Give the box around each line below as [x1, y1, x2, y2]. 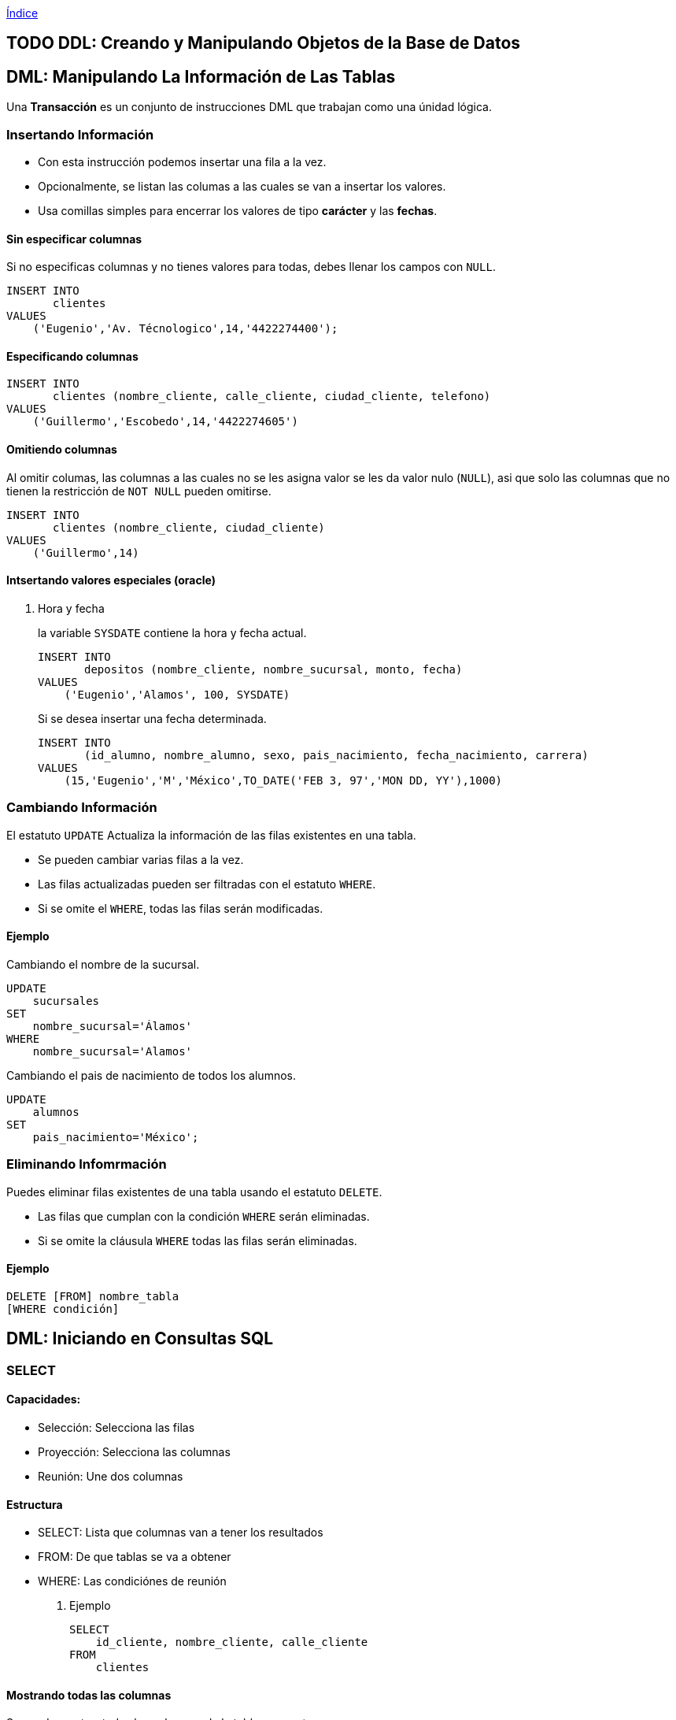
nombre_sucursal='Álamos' [32, 1019, 193, 1032]
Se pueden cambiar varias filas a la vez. [38, 852, 244, 866]
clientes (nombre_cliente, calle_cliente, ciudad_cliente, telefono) [53, 390, 491, 403]
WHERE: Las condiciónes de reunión [38, 1574, 227, 1588]
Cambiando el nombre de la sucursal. [6, 957, 200, 971]
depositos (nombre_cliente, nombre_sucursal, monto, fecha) [84, 662, 463, 676]
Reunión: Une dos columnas [38, 1469, 183, 1483]
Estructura [6, 1497, 63, 1511]
